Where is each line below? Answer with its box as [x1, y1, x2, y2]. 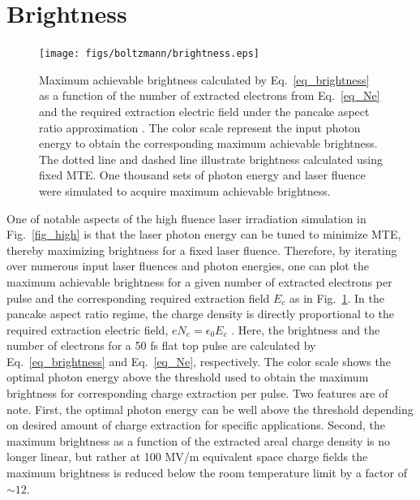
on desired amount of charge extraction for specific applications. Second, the [6, 416, 386, 433]
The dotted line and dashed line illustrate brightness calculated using [39, 150, 383, 167]
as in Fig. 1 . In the [289, 289, 384, 306]
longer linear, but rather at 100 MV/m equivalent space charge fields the [6, 448, 368, 465]
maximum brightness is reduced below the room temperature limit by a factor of [6, 464, 407, 481]
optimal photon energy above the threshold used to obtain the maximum [6, 369, 369, 386]
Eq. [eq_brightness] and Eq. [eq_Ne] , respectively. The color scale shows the [6, 352, 391, 369]
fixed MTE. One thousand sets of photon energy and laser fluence [39, 166, 366, 183]
